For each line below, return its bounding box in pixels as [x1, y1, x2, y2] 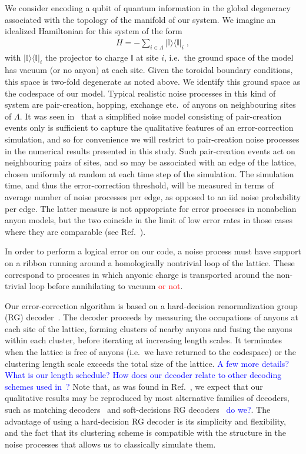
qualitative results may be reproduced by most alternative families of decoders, [5, 392, 290, 404]
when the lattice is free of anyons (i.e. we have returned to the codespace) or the [5, 346, 296, 358]
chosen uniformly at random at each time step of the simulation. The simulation [5, 167, 294, 180]
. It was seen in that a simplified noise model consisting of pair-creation [19, 110, 282, 122]
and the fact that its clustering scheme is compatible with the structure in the [5, 426, 287, 439]
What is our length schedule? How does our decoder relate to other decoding [5, 369, 282, 381]
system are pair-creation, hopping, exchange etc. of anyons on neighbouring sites [5, 98, 296, 111]
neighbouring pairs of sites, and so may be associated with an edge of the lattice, [5, 156, 297, 168]
